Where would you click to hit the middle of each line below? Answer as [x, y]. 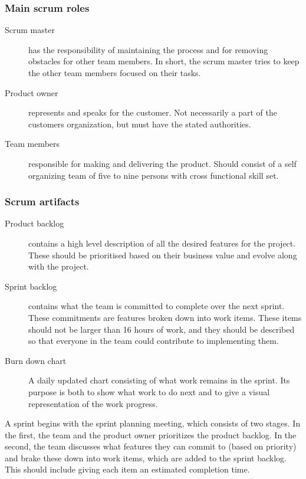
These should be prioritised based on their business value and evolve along [163, 255]
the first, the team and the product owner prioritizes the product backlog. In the [151, 434]
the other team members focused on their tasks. [115, 73]
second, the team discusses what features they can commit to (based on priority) [151, 446]
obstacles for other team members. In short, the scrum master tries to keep [164, 61]
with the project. [59, 266]
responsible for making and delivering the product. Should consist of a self [162, 163]
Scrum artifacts [42, 201]
